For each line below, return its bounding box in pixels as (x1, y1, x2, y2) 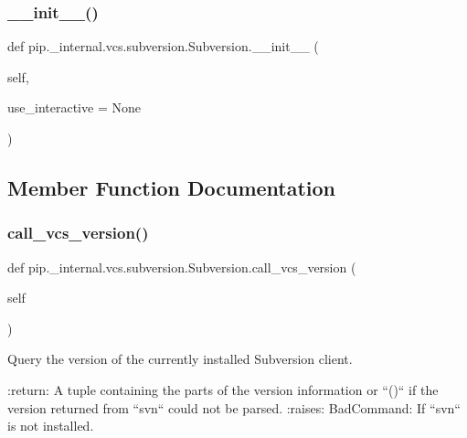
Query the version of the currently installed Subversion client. (7, 349, 353, 369)
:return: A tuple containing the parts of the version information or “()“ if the (7, 379, 439, 399)
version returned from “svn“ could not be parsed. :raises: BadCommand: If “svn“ (7, 398, 461, 417)
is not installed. (7, 416, 94, 435)
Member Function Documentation (7, 173, 336, 201)
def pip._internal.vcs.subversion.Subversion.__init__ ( (7, 37, 319, 56)
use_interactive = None (7, 98, 141, 117)
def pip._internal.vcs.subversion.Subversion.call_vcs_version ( (7, 257, 356, 276)
